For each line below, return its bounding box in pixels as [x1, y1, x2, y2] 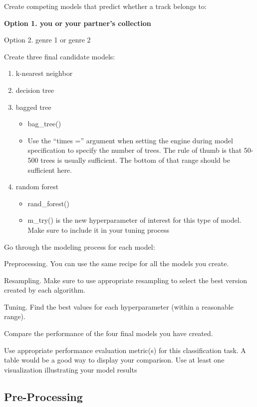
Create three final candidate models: [4, 51, 115, 61]
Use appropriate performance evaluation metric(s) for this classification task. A [4, 345, 246, 355]
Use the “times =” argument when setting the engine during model [27, 135, 233, 145]
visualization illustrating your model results [4, 364, 137, 375]
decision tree [15, 84, 54, 95]
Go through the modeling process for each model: [4, 241, 155, 252]
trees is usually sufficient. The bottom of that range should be [40, 154, 230, 165]
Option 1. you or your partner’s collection [4, 17, 151, 28]
